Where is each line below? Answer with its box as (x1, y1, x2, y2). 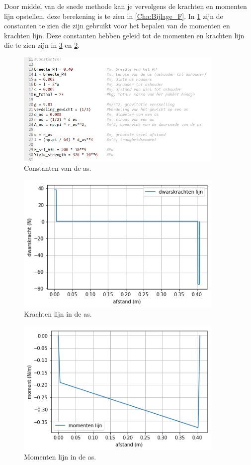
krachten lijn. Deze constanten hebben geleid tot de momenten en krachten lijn (4, 30, 245, 40)
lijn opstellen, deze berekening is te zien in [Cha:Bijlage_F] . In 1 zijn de (4, 10, 223, 21)
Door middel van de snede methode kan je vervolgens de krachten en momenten (4, 1, 247, 11)
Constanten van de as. (24, 163, 91, 173)
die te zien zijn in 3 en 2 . (4, 40, 80, 50)
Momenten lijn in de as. (24, 452, 96, 462)
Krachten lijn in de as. (24, 309, 92, 319)
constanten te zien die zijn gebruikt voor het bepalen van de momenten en (4, 20, 230, 31)
